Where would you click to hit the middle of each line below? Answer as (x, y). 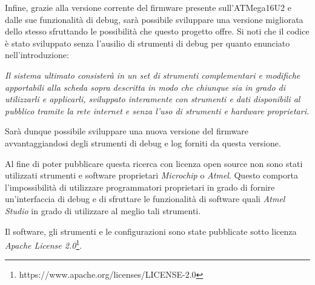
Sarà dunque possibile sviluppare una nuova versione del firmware (127, 131)
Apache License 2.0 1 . (44, 244)
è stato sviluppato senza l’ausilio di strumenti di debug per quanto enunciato (148, 43)
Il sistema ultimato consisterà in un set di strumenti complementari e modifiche (153, 75)
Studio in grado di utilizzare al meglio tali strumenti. (103, 210)
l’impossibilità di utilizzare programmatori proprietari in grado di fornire (140, 187)
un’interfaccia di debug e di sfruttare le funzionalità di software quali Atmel (145, 199)
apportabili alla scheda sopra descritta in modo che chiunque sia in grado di (145, 87)
